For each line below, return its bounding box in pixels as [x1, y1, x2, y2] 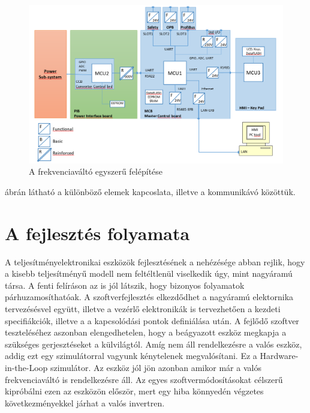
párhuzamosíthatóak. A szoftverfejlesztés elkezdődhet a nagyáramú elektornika [5, 291, 294, 303]
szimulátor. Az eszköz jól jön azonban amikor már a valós [50, 361, 261, 373]
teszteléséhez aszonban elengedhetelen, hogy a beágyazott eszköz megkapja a [5, 326, 287, 339]
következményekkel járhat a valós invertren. [5, 396, 165, 409]
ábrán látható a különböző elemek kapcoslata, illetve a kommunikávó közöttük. [5, 185, 296, 197]
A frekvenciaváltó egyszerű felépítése [29, 165, 163, 178]
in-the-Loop [5, 361, 48, 373]
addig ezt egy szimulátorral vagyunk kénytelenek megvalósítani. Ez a [5, 349, 257, 362]
